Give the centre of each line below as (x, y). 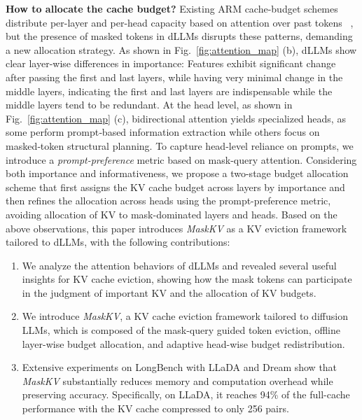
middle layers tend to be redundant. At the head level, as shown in (149, 105)
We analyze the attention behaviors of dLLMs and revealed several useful (179, 265)
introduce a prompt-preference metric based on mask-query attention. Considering (181, 159)
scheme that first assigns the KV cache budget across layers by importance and (175, 187)
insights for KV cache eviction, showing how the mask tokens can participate (187, 279)
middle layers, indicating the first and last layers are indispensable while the (169, 91)
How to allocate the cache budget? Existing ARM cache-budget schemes (172, 8)
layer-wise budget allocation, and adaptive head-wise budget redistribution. (183, 343)
